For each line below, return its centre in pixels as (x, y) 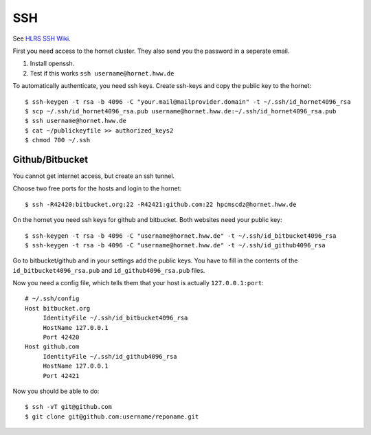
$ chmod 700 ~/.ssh (58, 140)
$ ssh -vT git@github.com (69, 407)
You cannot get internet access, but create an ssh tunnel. (94, 176)
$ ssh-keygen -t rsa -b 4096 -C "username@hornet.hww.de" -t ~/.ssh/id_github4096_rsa (175, 245)
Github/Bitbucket (50, 159)
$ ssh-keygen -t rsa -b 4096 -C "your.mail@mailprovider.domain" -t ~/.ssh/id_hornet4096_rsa (188, 102)
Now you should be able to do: (56, 391)
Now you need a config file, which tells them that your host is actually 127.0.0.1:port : (138, 283)
